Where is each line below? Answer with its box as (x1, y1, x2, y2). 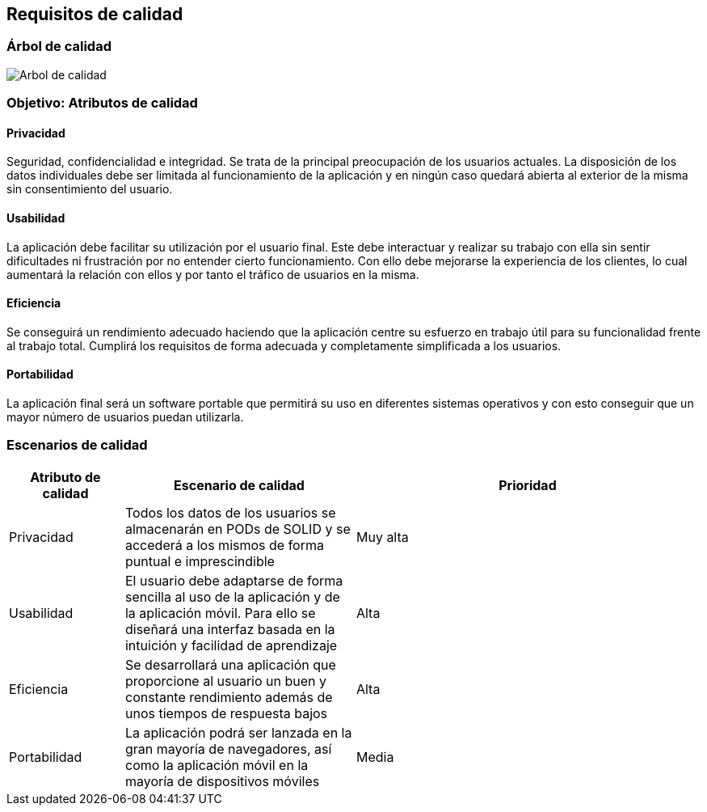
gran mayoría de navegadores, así (124, 740, 332, 757)
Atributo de (30, 468, 101, 485)
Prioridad (499, 476, 557, 493)
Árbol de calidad (6, 38, 112, 55)
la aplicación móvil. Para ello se (124, 604, 316, 621)
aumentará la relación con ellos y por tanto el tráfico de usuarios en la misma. (6, 267, 419, 281)
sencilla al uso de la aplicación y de (124, 588, 340, 605)
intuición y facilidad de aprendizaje (124, 636, 338, 653)
